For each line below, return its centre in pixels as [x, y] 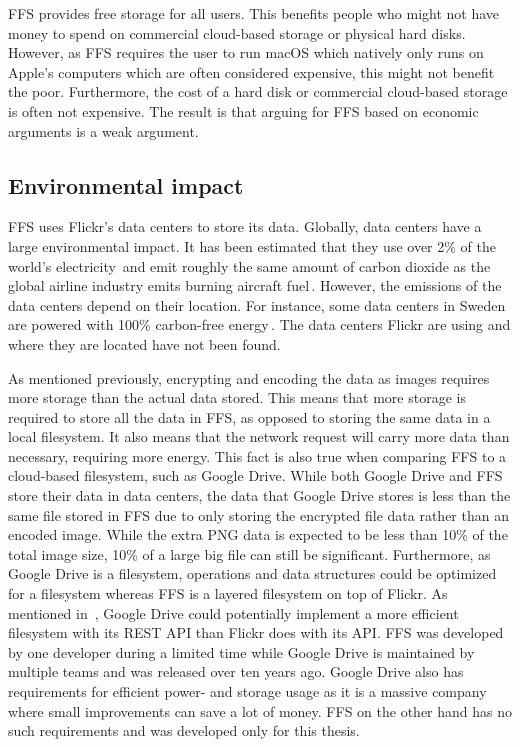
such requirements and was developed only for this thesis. [184, 730]
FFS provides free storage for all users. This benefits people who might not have [254, 13]
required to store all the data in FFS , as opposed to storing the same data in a [249, 416]
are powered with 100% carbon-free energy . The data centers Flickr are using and [259, 324]
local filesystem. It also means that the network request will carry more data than [259, 436]
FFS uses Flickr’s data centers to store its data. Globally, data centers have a [245, 226]
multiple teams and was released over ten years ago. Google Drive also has [236, 671]
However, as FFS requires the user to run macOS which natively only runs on [246, 52]
